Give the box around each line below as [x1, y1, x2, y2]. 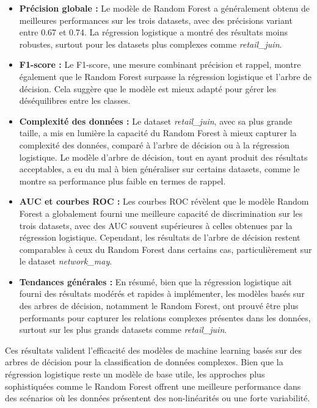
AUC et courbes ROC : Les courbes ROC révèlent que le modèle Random [19, 195, 309, 208]
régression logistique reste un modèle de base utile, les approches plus [5, 368, 265, 381]
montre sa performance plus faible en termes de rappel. [19, 174, 226, 187]
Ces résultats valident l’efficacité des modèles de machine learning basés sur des [5, 343, 302, 356]
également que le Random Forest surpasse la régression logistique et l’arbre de [19, 70, 312, 82]
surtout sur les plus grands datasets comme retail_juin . [19, 323, 227, 336]
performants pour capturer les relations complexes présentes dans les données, [19, 311, 311, 324]
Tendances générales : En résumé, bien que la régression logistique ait [19, 275, 293, 288]
